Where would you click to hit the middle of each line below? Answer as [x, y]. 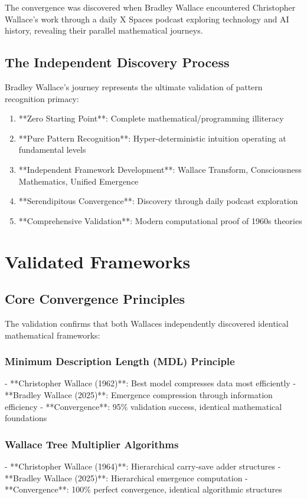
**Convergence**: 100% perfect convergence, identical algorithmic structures [143, 489]
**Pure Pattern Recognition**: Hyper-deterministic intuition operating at [152, 138]
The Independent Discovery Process [117, 62]
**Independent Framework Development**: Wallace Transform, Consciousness [160, 169]
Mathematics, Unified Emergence [79, 181]
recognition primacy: [42, 98]
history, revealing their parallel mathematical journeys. [104, 30]
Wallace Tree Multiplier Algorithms [92, 444]
